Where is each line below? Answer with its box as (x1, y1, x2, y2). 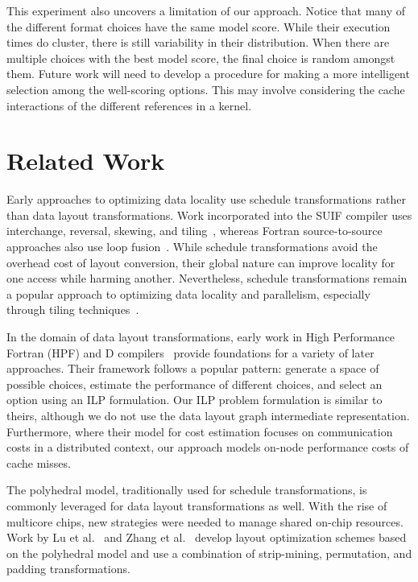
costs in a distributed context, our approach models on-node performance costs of (6, 439, 409, 456)
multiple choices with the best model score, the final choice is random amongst (6, 49, 395, 66)
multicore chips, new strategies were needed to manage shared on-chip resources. (6, 513, 404, 530)
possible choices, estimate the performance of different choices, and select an (6, 375, 383, 392)
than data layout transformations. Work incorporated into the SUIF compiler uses (6, 206, 412, 223)
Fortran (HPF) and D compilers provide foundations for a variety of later (6, 344, 375, 361)
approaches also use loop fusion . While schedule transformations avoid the (6, 238, 378, 255)
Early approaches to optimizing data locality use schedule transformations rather (6, 191, 406, 208)
